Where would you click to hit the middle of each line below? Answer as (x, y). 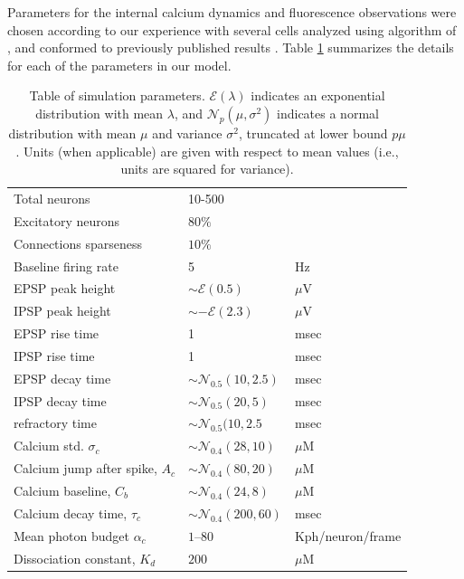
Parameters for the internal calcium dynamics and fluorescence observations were (232, 12)
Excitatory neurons (67, 220)
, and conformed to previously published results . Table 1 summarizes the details (231, 47)
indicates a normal (328, 113)
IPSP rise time (54, 355)
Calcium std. (49, 446)
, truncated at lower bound (313, 133)
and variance (187, 133)
